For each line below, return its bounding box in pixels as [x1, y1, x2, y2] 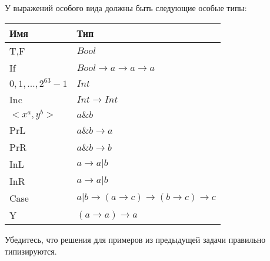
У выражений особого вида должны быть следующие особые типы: [5, 2, 247, 13]
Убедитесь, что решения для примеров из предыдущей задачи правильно [5, 233, 266, 246]
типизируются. [5, 245, 57, 257]
